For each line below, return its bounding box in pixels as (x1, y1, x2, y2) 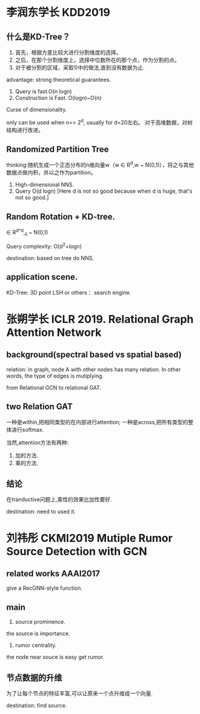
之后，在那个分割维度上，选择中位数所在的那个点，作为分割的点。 (15, 56, 180, 64)
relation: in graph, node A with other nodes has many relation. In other (6, 365, 181, 373)
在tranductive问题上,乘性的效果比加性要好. (6, 496, 112, 503)
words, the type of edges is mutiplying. (6, 372, 104, 379)
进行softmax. (11, 425, 44, 433)
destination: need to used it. (6, 508, 76, 515)
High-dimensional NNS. (15, 181, 75, 189)
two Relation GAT (6, 401, 73, 412)
